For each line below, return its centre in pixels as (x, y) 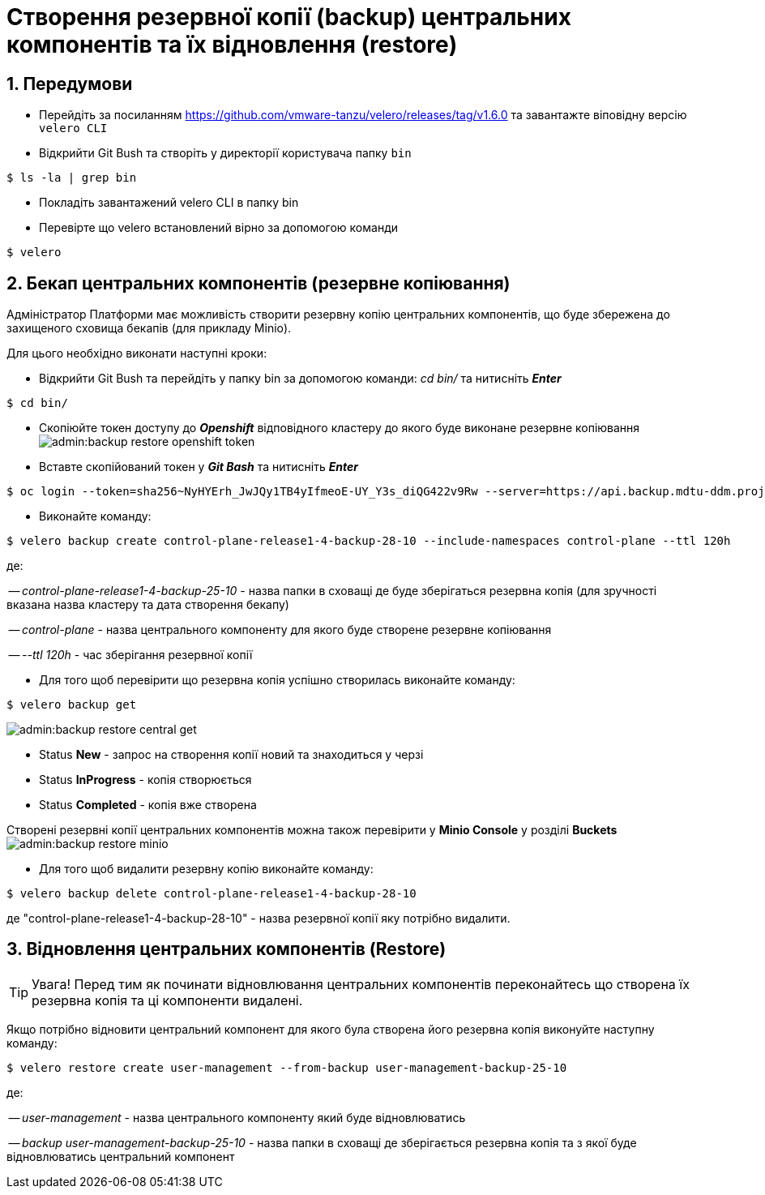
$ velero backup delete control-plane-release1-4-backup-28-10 (212, 894)
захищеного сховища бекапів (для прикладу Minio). (149, 328)
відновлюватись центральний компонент (121, 1156)
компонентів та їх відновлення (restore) (232, 45)
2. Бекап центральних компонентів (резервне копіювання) (259, 283)
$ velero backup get (72, 705)
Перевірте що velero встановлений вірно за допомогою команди (219, 228)
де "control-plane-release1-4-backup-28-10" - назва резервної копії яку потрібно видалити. (259, 919)
